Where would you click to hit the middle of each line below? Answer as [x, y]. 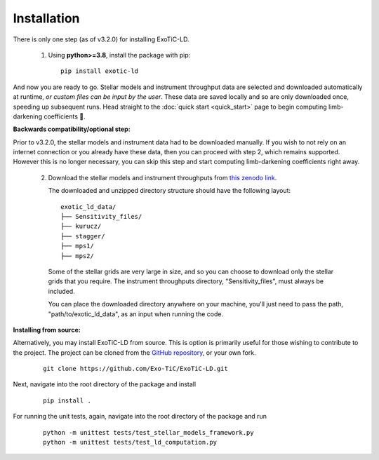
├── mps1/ [77, 246]
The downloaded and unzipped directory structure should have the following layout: [169, 191]
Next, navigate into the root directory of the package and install [105, 384]
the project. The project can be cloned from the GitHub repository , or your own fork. [134, 352]
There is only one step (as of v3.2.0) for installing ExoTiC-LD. [101, 39]
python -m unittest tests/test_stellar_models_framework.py [148, 432]
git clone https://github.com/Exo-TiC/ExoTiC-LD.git [135, 369]
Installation [46, 18]
